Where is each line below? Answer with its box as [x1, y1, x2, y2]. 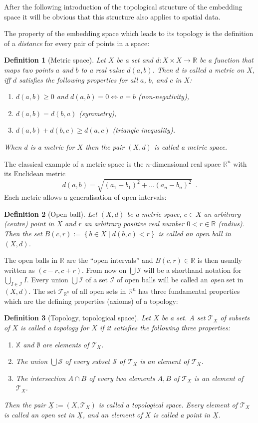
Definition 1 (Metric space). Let [4, 55, 106, 65]
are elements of [42, 339, 89, 349]
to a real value [81, 64, 125, 75]
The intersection [15, 372, 66, 383]
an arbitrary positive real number [84, 218, 185, 229]
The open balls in [4, 255, 58, 265]
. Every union [26, 274, 68, 285]
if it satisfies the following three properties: [99, 322, 231, 332]
